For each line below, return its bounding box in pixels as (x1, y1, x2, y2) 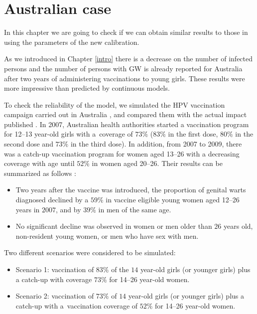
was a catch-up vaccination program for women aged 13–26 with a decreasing (4, 148, 240, 158)
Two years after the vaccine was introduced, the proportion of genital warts (15, 184, 246, 195)
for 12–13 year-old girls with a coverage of (4, 129, 133, 139)
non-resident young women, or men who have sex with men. (15, 230, 199, 241)
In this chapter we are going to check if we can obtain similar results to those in (4, 27, 248, 37)
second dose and (4, 139, 53, 149)
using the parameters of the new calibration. (4, 36, 139, 47)
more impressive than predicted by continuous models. (4, 83, 170, 93)
